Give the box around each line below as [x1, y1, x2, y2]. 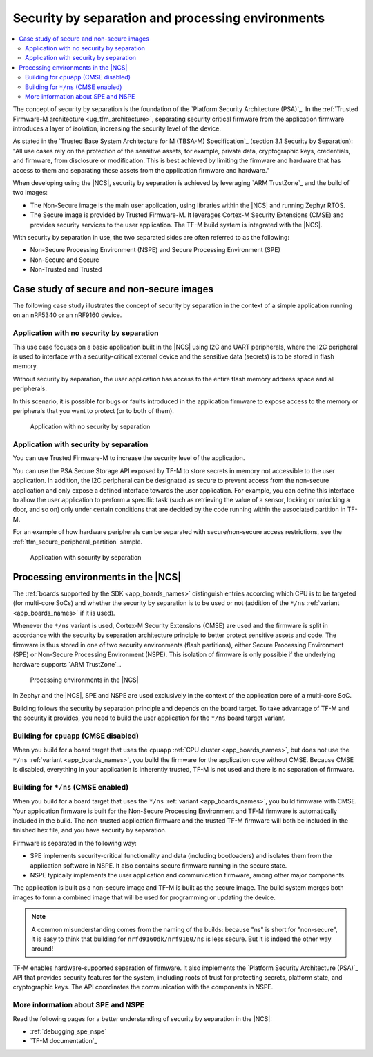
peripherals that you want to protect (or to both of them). [12, 406, 174, 415]
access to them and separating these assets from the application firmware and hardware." [12, 166, 269, 174]
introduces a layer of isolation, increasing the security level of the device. [12, 124, 221, 133]
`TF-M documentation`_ [30, 1037, 97, 1045]
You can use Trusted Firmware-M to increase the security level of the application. [12, 454, 245, 462]
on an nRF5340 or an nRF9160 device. [12, 311, 122, 319]
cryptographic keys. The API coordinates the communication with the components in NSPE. [12, 983, 274, 991]
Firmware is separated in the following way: [12, 839, 137, 847]
